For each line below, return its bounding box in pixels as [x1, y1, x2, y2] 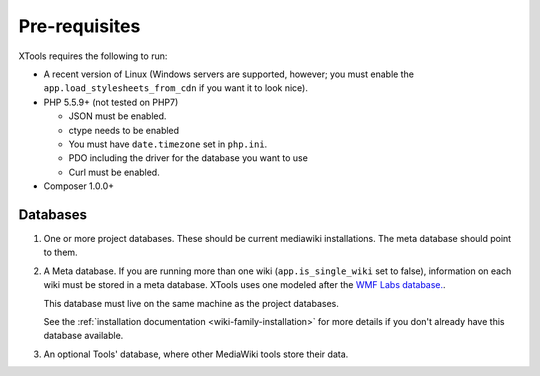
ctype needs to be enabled [68, 124, 180, 136]
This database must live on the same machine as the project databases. [43, 297, 340, 309]
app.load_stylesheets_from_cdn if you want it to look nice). [43, 82, 309, 94]
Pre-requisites [18, 15, 141, 37]
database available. [43, 330, 124, 342]
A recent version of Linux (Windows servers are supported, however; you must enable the [43, 68, 415, 80]
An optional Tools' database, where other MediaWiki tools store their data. [43, 348, 349, 360]
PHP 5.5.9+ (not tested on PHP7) [43, 96, 179, 108]
